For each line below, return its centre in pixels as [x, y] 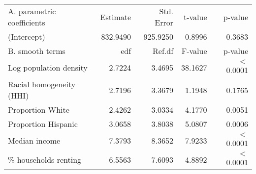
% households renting [45, 160]
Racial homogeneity [42, 84]
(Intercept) [27, 37]
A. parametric [32, 11]
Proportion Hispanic [43, 124]
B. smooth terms [37, 51]
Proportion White [39, 110]
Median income [34, 140]
